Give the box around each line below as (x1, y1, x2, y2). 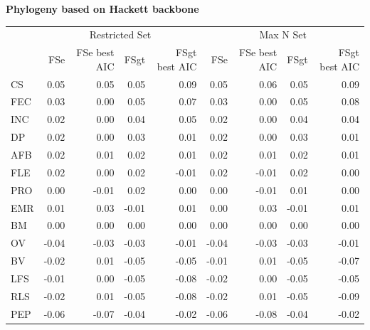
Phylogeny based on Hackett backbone (6, 1, 199, 16)
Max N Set (259, 27, 307, 42)
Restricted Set (89, 27, 152, 42)
